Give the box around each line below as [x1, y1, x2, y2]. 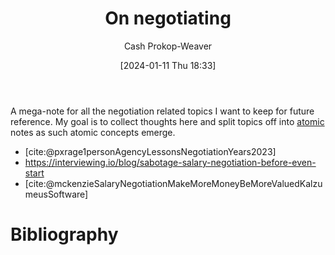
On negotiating [104, 7, 232, 30]
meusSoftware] [24, 188, 89, 200]
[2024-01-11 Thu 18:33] [119, 59, 217, 71]
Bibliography [10, 223, 119, 246]
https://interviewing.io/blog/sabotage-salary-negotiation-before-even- [24, 156, 317, 168]
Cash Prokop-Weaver [123, 40, 213, 52]
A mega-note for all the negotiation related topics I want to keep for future [10, 105, 315, 117]
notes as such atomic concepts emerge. [10, 126, 176, 138]
